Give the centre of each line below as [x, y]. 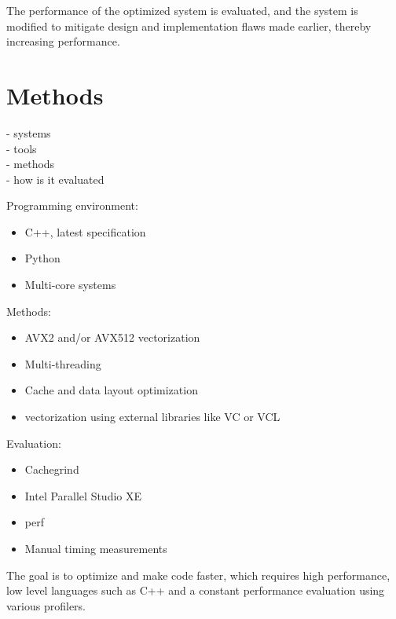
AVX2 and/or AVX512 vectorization [112, 337]
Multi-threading [63, 363]
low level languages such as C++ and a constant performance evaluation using [196, 590]
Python [42, 258]
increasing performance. [63, 41]
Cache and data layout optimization [111, 390]
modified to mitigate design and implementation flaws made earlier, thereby [189, 26]
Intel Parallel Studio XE [83, 495]
